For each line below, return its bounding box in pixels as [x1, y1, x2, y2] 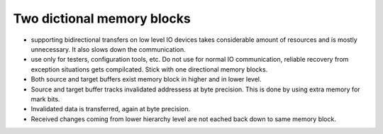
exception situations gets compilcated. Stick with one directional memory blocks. [30, 65, 268, 74]
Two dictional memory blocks [13, 11, 191, 26]
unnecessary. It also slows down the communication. [30, 45, 186, 53]
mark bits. [30, 94, 60, 103]
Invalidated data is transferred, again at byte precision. [30, 105, 191, 113]
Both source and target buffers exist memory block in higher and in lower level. [30, 75, 262, 84]
